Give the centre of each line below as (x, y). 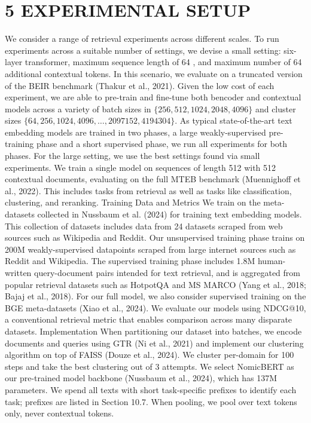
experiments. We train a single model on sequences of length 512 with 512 (141, 167)
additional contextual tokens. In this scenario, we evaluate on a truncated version (154, 73)
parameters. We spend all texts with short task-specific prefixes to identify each (151, 389)
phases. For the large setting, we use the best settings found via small (132, 156)
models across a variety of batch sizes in (78, 108)
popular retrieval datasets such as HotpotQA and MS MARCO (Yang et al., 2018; (155, 284)
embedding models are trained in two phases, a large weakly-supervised (135, 132)
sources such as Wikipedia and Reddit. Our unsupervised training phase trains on (155, 237)
